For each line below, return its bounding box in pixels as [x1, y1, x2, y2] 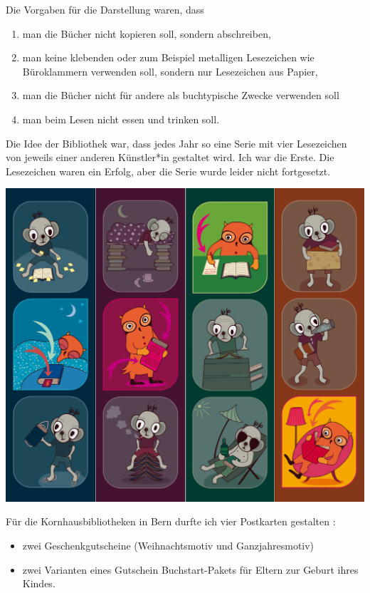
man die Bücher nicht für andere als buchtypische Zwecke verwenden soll [22, 88, 339, 103]
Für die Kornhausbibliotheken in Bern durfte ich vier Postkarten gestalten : [6, 514, 336, 529]
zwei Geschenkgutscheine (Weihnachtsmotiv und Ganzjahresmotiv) [22, 538, 314, 553]
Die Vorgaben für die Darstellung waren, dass [6, 2, 204, 16]
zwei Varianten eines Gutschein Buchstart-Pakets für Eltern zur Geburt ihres [22, 562, 359, 577]
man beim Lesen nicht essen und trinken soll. [22, 111, 220, 126]
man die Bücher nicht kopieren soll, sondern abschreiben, [22, 26, 271, 41]
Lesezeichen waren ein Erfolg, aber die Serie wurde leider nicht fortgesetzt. [6, 163, 331, 178]
